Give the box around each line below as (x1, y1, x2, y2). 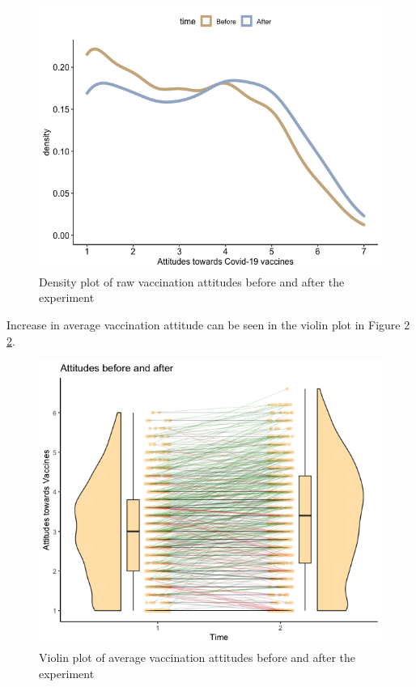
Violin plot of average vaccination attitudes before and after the (39, 649, 356, 666)
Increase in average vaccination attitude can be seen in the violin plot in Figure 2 (6, 316, 410, 333)
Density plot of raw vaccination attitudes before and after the (39, 273, 345, 290)
